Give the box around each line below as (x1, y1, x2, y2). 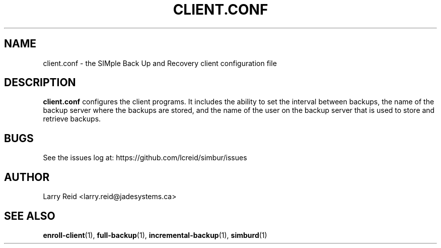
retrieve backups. (43, 114, 101, 123)
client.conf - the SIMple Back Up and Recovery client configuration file (43, 58, 277, 68)
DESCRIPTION (4, 76, 76, 89)
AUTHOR (4, 170, 50, 183)
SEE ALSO (4, 209, 55, 222)
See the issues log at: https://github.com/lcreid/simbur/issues (43, 153, 247, 162)
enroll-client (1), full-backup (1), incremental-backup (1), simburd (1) (43, 230, 267, 239)
